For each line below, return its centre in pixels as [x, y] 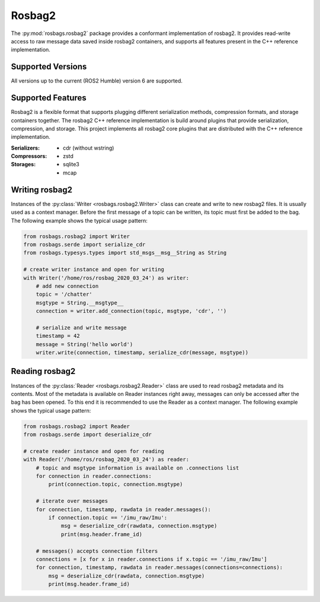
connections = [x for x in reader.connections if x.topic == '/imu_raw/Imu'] [152, 559]
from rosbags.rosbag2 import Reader [77, 426]
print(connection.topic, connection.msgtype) [116, 484]
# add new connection [67, 286]
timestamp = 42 [58, 336]
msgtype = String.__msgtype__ [80, 302]
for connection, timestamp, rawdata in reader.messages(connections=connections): [159, 568]
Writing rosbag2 [41, 190]
